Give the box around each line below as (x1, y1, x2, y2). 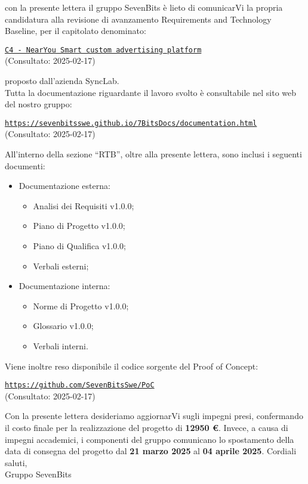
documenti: (5, 159, 45, 172)
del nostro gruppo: (5, 98, 72, 110)
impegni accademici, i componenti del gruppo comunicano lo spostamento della (5, 433, 294, 445)
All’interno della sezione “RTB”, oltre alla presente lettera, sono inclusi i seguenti (5, 148, 302, 160)
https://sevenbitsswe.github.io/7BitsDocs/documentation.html (5, 119, 257, 128)
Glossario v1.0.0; (33, 319, 94, 332)
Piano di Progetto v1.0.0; (33, 219, 125, 232)
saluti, (5, 456, 27, 469)
